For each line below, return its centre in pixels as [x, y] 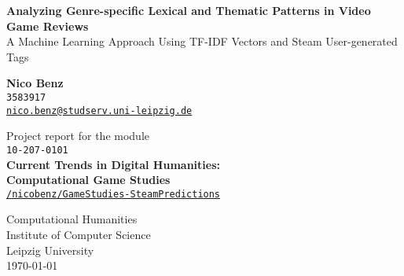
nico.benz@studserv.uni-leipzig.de [99, 110]
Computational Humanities [72, 219]
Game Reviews [48, 26]
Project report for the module [78, 136]
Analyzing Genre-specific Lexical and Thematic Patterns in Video [189, 10]
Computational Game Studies [88, 180]
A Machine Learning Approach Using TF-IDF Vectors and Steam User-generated [202, 41]
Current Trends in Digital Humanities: [113, 164]
